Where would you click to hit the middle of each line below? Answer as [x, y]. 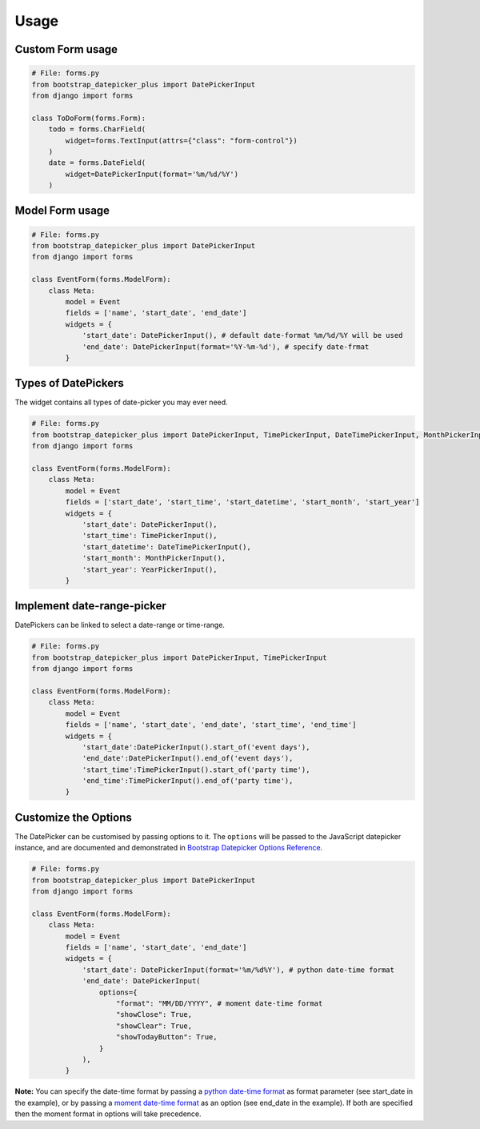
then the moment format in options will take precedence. [108, 1114]
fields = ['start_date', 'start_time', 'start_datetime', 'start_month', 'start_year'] [242, 502]
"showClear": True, [154, 1026]
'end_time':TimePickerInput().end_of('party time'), [188, 781]
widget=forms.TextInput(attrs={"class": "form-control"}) [181, 141]
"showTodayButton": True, [167, 1037]
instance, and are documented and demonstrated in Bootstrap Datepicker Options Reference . [169, 848]
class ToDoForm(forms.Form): [89, 118]
